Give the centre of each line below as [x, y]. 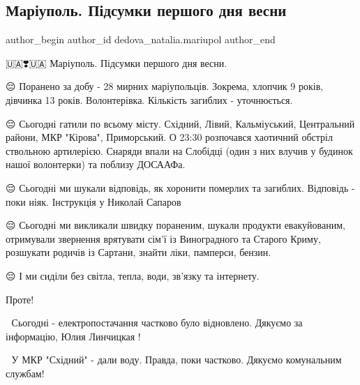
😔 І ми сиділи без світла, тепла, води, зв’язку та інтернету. [133, 275]
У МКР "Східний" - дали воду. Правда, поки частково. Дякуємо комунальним [177, 360]
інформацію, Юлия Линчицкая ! [73, 336]
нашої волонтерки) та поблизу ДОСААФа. [96, 164]
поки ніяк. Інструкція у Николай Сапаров [93, 201]
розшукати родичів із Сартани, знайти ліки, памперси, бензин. [138, 252]
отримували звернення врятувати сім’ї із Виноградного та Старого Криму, [163, 238]
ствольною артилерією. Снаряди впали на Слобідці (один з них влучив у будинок [179, 150]
